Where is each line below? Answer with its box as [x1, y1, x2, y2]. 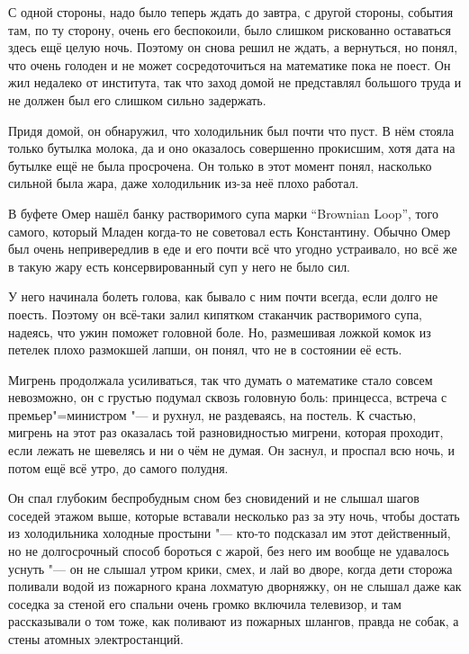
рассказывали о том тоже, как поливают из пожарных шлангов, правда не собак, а [8, 612, 459, 631]
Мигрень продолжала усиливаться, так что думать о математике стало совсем [8, 370, 433, 389]
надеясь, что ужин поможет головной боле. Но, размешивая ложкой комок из [8, 322, 431, 341]
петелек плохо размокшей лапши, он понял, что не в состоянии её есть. [8, 340, 402, 359]
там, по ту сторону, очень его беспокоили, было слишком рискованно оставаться [8, 20, 451, 39]
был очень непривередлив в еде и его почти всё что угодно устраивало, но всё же [8, 239, 457, 258]
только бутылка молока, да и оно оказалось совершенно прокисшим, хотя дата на [8, 139, 455, 157]
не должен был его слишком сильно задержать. [8, 90, 266, 109]
